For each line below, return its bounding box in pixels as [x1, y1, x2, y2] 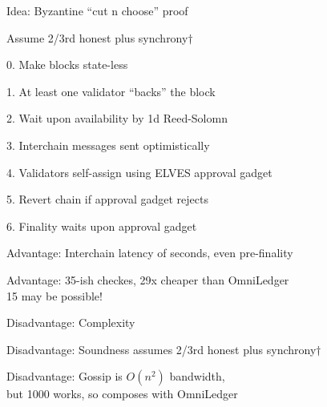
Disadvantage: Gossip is [6, 368, 123, 385]
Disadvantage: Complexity [6, 314, 135, 331]
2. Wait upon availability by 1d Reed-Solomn [6, 110, 228, 127]
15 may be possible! [6, 287, 103, 304]
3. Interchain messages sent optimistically [6, 136, 210, 153]
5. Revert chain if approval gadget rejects [6, 191, 208, 208]
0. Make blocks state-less [6, 56, 128, 73]
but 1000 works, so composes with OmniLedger [6, 385, 238, 402]
